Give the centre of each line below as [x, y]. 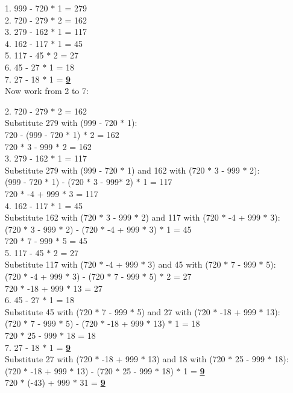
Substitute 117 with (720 [51, 264]
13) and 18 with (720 [187, 359]
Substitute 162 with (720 [51, 217]
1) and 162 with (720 [166, 170]
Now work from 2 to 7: [47, 91]
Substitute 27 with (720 [49, 359]
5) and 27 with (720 [174, 311]
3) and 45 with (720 [184, 264]
